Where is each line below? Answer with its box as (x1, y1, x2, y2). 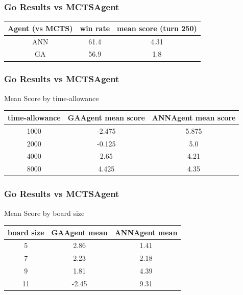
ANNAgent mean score (152, 112, 236, 122)
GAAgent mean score (67, 112, 145, 122)
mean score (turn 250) (117, 22, 197, 33)
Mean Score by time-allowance (4, 92, 99, 103)
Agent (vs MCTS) (8, 22, 73, 33)
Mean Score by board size (4, 207, 85, 218)
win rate (80, 22, 110, 33)
